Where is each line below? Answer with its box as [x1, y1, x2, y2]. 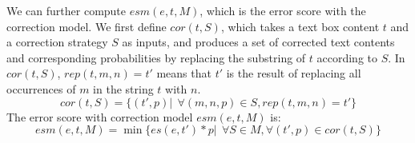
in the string [93, 80, 154, 97]
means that [156, 65, 212, 81]
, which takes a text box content [220, 18, 380, 34]
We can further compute [6, 2, 127, 18]
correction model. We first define [6, 18, 167, 34]
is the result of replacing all [226, 65, 361, 81]
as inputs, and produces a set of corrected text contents [122, 34, 395, 50]
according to [316, 49, 378, 66]
